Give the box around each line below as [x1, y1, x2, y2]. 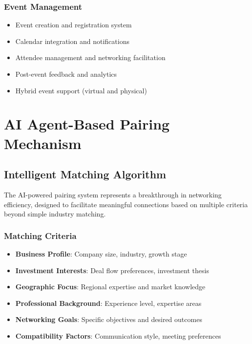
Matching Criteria [4, 229, 77, 241]
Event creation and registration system [15, 20, 132, 30]
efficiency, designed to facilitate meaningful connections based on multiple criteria [4, 199, 248, 209]
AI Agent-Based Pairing [4, 114, 170, 134]
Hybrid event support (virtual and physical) [15, 85, 147, 95]
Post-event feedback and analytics [15, 69, 117, 79]
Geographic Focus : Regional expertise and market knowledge [15, 281, 206, 292]
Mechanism [4, 133, 82, 153]
